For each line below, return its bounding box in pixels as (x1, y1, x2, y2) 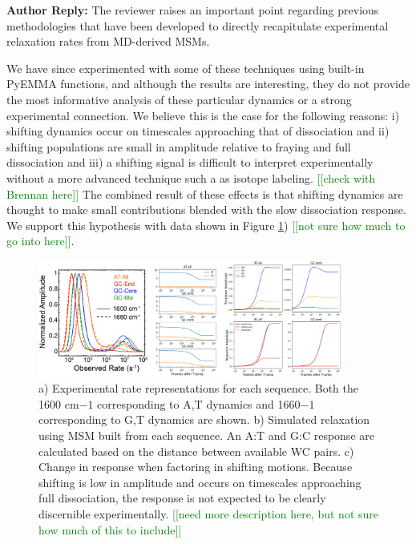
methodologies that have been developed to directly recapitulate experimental (6, 17, 389, 34)
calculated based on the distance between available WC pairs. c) (38, 442, 354, 459)
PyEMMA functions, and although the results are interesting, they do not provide (6, 75, 410, 92)
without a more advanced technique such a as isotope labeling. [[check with (6, 169, 376, 186)
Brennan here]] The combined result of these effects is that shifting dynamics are (6, 185, 403, 202)
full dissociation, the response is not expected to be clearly (38, 490, 326, 506)
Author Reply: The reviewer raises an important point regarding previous (6, 2, 379, 18)
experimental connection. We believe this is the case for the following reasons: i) (6, 107, 400, 123)
